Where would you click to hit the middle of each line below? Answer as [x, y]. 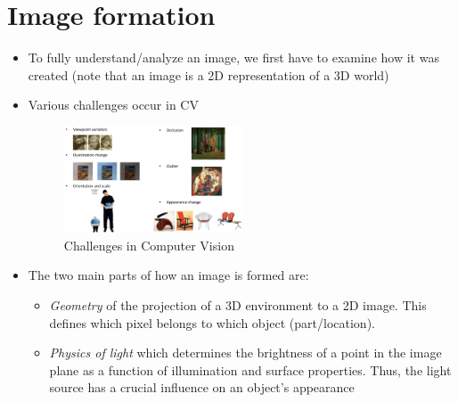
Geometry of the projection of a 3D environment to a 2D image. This [238, 305]
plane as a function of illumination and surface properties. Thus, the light [250, 369]
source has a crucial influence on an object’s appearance [202, 387]
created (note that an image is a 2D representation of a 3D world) [209, 74]
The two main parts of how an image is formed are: [168, 275]
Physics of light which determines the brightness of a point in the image [245, 353]
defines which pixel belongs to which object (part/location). [212, 322]
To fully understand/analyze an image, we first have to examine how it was [233, 57]
